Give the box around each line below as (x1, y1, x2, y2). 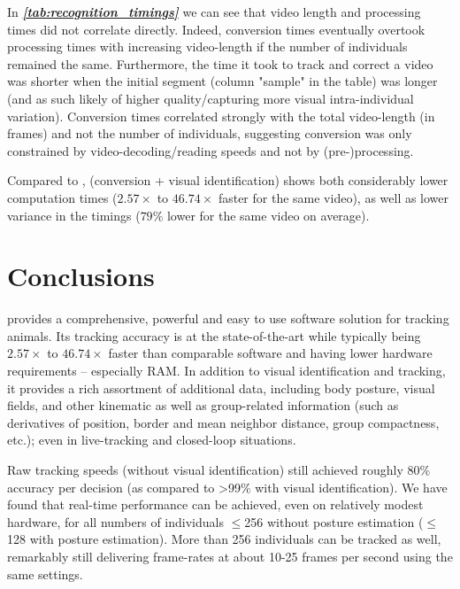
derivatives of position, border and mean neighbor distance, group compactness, (7, 413, 440, 431)
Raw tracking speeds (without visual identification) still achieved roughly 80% (7, 461, 431, 478)
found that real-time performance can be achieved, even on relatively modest (7, 495, 424, 514)
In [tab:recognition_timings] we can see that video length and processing (7, 3, 421, 20)
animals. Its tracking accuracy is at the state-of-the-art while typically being (7, 326, 421, 345)
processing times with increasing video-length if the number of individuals (7, 37, 408, 56)
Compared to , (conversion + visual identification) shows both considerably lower (7, 171, 448, 190)
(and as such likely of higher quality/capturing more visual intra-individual (7, 89, 414, 107)
